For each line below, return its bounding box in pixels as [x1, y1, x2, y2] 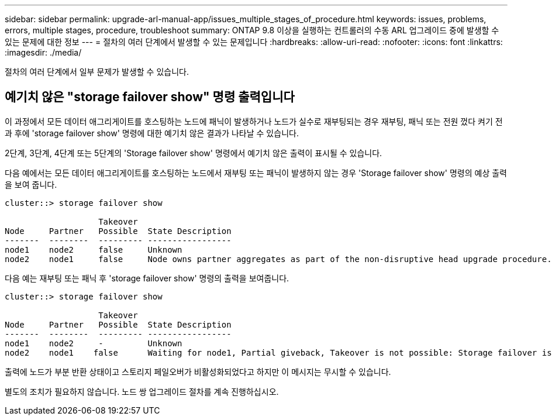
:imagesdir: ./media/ [5, 47, 82, 57]
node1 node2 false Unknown [5, 245, 182, 254]
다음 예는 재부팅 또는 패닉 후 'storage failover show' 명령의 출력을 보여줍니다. [5, 273, 289, 283]
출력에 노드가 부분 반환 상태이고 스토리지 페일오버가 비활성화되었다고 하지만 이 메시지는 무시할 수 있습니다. [5, 366, 391, 377]
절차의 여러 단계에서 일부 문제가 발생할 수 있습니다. [5, 67, 189, 77]
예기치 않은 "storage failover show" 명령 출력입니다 [5, 89, 295, 105]
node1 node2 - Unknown [5, 338, 182, 348]
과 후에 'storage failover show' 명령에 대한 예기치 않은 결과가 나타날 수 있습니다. [5, 128, 299, 138]
